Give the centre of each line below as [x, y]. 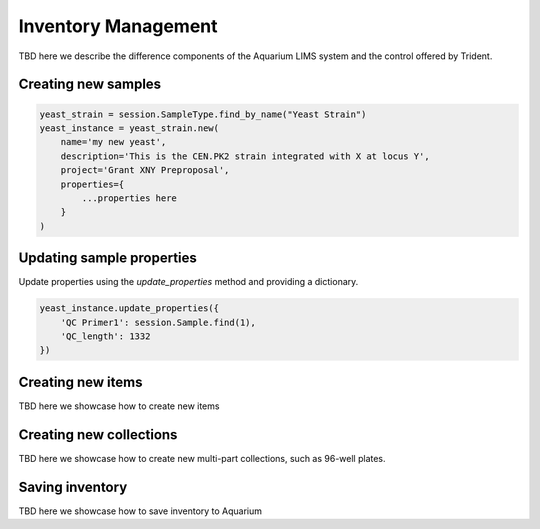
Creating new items [80, 381]
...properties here [129, 198]
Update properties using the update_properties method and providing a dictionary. [188, 282]
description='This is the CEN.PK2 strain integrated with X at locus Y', [245, 156]
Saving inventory [73, 486]
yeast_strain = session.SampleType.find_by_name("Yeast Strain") [203, 114]
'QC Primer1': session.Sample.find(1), [158, 322]
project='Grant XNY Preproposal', [145, 170]
